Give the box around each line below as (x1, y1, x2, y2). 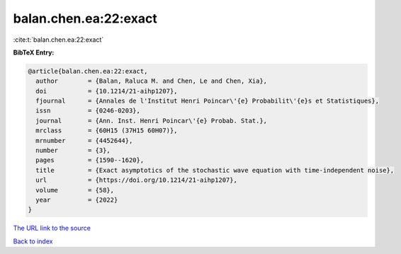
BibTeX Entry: (13, 48, 55, 57)
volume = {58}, (35, 186, 115, 194)
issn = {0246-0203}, (35, 107, 141, 115)
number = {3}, (35, 146, 111, 155)
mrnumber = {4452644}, (35, 137, 133, 144)
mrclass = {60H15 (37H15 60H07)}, (35, 127, 178, 134)
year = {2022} (35, 196, 118, 204)
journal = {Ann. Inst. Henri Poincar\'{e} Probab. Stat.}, (35, 117, 268, 125)
